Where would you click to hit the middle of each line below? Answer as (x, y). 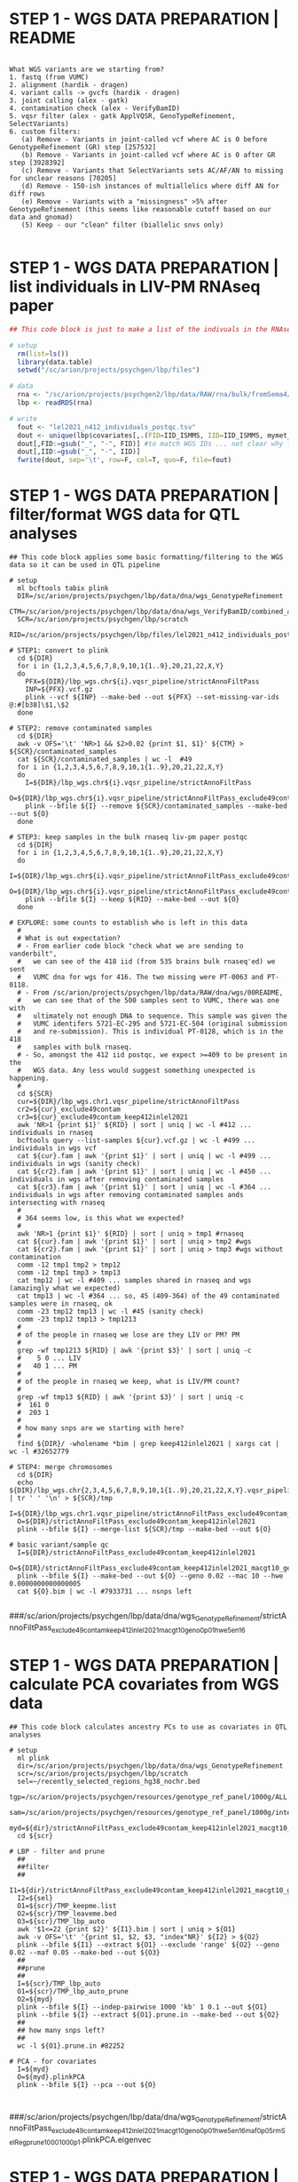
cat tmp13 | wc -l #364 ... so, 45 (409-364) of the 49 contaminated (148, 1296)
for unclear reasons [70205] (63, 178)
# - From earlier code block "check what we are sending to (130, 947)
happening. (29, 1079)
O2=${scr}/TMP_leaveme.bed (67, 1914)
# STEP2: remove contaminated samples (81, 729)
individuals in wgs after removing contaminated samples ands (126, 1195)
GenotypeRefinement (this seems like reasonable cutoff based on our (141, 209)
